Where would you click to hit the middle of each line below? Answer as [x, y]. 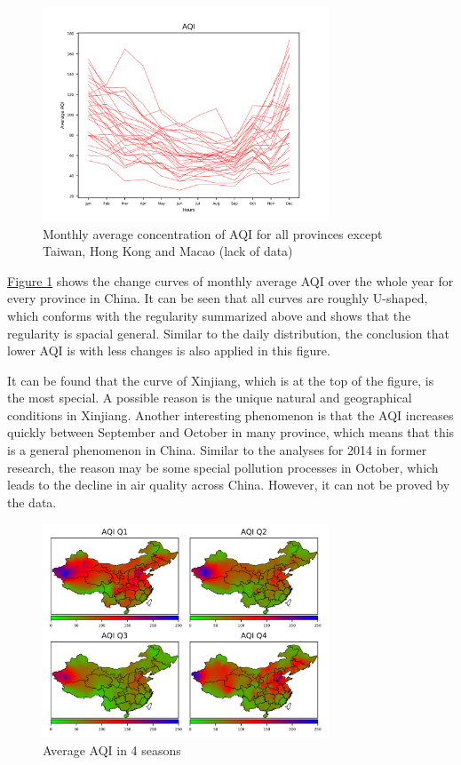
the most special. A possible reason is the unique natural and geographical [210, 398]
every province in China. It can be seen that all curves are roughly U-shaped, [218, 298]
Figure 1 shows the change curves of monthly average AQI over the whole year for [230, 280]
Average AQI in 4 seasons [112, 749]
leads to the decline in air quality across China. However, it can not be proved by [229, 485]
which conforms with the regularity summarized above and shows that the [209, 315]
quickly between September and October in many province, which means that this [231, 432]
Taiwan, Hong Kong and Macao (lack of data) [168, 251]
